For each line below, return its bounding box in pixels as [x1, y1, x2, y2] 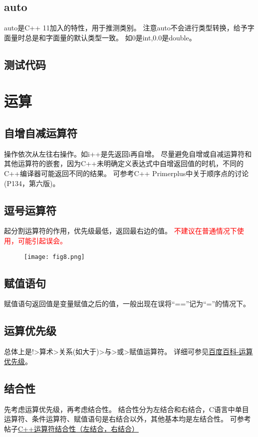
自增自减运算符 [4, 125, 77, 140]
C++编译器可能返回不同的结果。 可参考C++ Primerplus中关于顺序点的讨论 [4, 168, 249, 178]
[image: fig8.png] [24, 253, 85, 260]
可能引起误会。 [17, 235, 67, 245]
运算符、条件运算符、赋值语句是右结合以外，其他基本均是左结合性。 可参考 [4, 414, 251, 424]
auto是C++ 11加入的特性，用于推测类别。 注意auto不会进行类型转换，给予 [4, 22, 248, 33]
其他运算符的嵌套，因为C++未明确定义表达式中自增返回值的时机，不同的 [4, 158, 244, 169]
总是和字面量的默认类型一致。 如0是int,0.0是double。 [24, 32, 196, 42]
